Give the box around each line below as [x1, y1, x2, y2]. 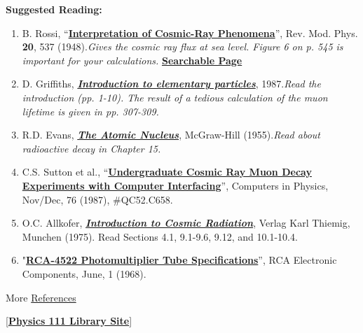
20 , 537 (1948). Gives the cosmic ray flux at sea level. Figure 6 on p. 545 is [22, 39, 343, 54]
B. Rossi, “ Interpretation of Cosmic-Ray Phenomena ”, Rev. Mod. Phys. [22, 25, 358, 40]
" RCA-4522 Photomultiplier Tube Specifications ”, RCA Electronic [22, 253, 337, 267]
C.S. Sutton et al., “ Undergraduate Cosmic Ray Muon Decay [22, 164, 312, 179]
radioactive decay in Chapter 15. [22, 141, 161, 155]
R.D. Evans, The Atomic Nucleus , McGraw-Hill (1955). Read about [22, 127, 320, 142]
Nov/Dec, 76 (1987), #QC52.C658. [22, 192, 173, 206]
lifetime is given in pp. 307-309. [22, 104, 159, 118]
